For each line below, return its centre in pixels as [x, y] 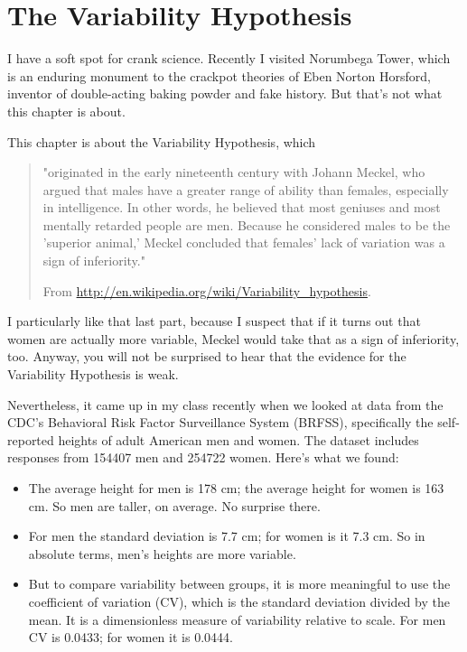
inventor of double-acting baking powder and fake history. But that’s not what [225, 93]
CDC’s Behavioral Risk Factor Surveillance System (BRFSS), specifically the [220, 422]
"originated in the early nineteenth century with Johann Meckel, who [234, 172]
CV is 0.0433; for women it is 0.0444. [131, 637]
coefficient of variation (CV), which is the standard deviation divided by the [239, 601]
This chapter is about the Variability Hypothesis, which [162, 141]
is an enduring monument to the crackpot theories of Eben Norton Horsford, [219, 75]
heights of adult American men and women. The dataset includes [238, 439]
